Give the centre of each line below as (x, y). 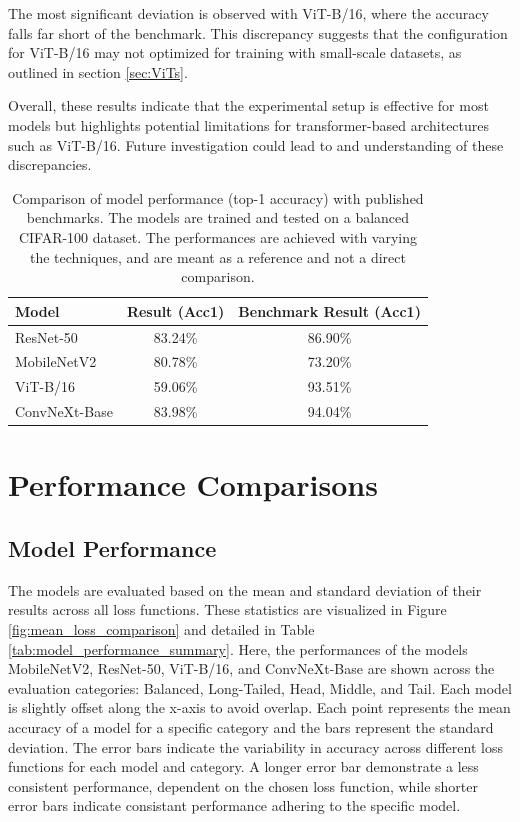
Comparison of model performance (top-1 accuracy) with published (218, 197)
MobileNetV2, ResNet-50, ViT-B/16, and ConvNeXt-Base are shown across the (251, 668)
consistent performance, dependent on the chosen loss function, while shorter (243, 785)
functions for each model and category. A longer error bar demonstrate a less (243, 766)
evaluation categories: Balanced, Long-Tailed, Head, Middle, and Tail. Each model (260, 687)
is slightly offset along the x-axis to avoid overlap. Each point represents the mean (259, 707)
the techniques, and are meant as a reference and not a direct (217, 256)
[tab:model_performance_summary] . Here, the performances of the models (238, 648)
